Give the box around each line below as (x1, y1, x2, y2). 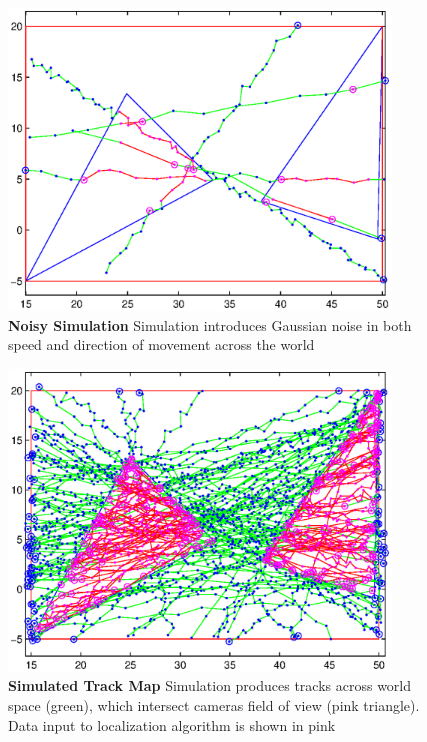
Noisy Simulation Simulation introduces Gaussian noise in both (8, 314, 412, 335)
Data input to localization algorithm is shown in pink (8, 714, 336, 735)
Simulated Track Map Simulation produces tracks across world (8, 675, 412, 696)
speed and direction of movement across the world (8, 334, 315, 355)
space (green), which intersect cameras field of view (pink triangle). (8, 694, 420, 715)
